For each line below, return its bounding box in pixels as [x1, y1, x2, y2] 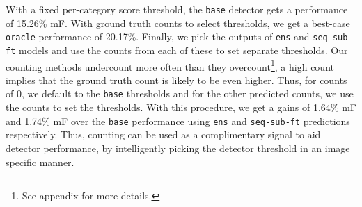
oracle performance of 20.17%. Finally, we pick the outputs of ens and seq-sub [6, 29, 348, 44]
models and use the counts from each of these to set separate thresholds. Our [18, 42, 348, 57]
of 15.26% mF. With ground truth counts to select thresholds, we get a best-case [6, 15, 350, 30]
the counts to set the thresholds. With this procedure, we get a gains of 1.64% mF [6, 100, 356, 115]
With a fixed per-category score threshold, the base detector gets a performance [6, 2, 348, 16]
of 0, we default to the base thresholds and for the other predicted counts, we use [6, 86, 354, 101]
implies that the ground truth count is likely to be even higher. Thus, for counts [6, 72, 347, 87]
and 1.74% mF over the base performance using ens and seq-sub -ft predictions [6, 113, 350, 128]
